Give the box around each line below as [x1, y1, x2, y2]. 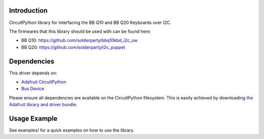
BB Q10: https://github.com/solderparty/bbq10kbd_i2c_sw [21, 37, 138, 44]
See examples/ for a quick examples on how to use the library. [9, 127, 134, 133]
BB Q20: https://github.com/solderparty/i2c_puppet [21, 44, 126, 50]
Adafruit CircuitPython [21, 79, 66, 85]
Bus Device [21, 86, 44, 92]
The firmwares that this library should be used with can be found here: [9, 28, 151, 34]
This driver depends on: [9, 70, 57, 76]
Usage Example [9, 114, 58, 122]
